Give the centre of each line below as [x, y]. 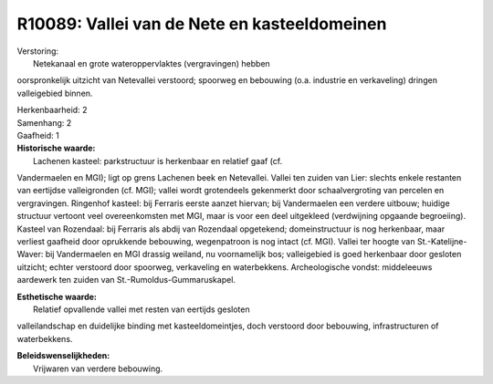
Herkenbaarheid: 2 [52, 110]
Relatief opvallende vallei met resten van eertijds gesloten [142, 309]
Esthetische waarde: [57, 296]
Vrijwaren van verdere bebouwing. [98, 368]
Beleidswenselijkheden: [63, 356]
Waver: [30, 254]
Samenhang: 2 [44, 122]
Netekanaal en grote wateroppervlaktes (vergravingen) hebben [152, 63]
